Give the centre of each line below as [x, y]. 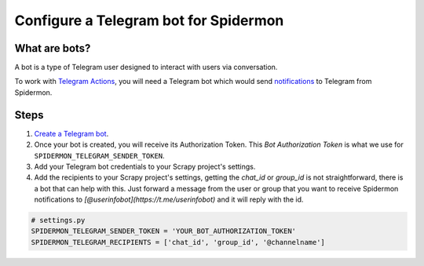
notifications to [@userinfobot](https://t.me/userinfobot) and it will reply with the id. [169, 199]
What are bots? [53, 48]
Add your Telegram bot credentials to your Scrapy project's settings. [145, 166]
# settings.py [58, 220]
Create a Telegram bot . [71, 133]
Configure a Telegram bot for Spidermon [149, 20]
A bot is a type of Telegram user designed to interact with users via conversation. [146, 67]
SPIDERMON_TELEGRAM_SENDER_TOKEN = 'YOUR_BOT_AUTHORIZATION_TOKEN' [164, 231]
